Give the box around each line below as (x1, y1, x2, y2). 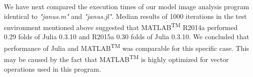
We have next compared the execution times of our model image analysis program (4, 1, 249, 11)
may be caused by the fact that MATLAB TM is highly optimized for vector (4, 53, 229, 64)
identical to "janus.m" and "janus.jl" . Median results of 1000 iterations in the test (4, 11, 247, 21)
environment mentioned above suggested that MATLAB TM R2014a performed (4, 21, 238, 32)
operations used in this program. (4, 63, 101, 74)
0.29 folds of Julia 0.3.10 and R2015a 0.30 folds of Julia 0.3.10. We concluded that (4, 31, 250, 42)
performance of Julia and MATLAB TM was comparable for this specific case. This (4, 42, 249, 53)
